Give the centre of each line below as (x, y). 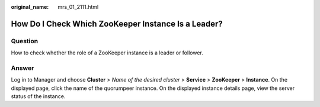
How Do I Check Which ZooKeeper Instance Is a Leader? (117, 24)
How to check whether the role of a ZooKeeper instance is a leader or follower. (107, 53)
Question (25, 41)
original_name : (30, 7)
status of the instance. (38, 96)
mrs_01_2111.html (78, 7)
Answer (23, 68)
